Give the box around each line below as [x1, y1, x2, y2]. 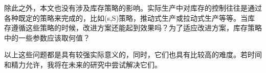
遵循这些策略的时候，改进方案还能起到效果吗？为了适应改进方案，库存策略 [11, 22, 262, 33]
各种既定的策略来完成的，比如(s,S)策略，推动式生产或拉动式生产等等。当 [4, 12, 248, 23]
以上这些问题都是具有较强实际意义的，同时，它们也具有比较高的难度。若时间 [4, 49, 262, 60]
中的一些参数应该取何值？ [4, 32, 90, 43]
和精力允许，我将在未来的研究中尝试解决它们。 [4, 59, 162, 69]
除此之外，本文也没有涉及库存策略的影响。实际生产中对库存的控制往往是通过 [4, 3, 262, 13]
